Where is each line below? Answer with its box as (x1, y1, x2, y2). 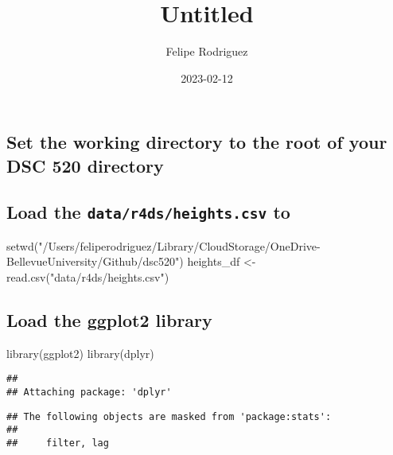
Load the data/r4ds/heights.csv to (6, 200, 290, 224)
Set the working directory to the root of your (6, 130, 387, 154)
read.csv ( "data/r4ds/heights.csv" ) (6, 269, 169, 286)
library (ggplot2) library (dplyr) (6, 344, 154, 361)
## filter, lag (6, 437, 109, 449)
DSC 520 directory (6, 153, 164, 177)
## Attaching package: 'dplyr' (6, 387, 172, 399)
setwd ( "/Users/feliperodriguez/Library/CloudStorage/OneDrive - (6, 237, 321, 254)
